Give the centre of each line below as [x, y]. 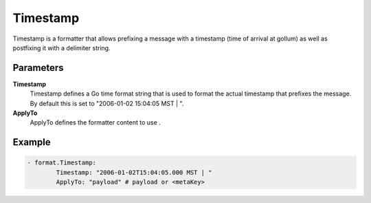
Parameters [38, 68]
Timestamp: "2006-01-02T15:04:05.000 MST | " [134, 172]
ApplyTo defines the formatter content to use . [95, 122]
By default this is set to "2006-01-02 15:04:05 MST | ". [107, 103]
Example [32, 142]
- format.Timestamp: [61, 163]
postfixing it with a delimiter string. [61, 47]
